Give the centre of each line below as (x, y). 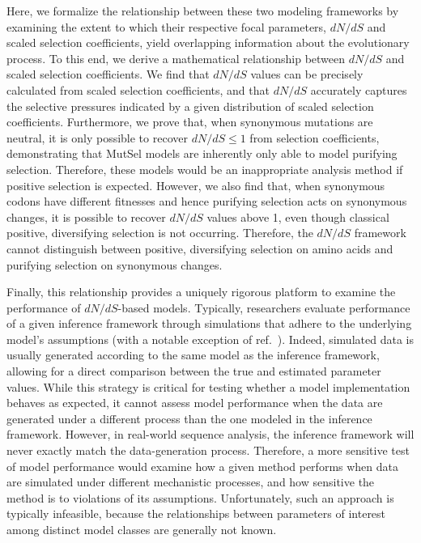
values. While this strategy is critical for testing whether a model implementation (208, 386)
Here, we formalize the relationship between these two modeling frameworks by (203, 11)
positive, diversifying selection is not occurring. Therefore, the (160, 233)
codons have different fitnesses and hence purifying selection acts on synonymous (207, 201)
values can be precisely (307, 74)
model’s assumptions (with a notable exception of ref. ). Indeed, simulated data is (210, 339)
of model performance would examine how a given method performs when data (203, 466)
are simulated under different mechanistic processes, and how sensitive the (191, 482)
